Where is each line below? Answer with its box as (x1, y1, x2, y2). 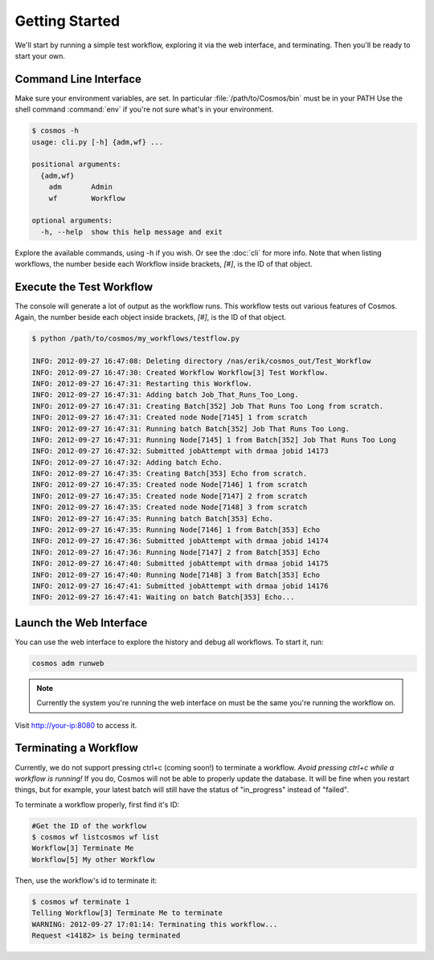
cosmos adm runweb (31, 659, 104, 668)
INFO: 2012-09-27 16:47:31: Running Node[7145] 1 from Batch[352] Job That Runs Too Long (31, 435, 397, 444)
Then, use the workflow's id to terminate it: (14, 876, 158, 885)
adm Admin (48, 182, 113, 192)
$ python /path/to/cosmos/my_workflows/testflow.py (31, 334, 240, 343)
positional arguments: (31, 160, 121, 169)
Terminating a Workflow (14, 741, 138, 755)
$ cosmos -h (31, 126, 80, 136)
